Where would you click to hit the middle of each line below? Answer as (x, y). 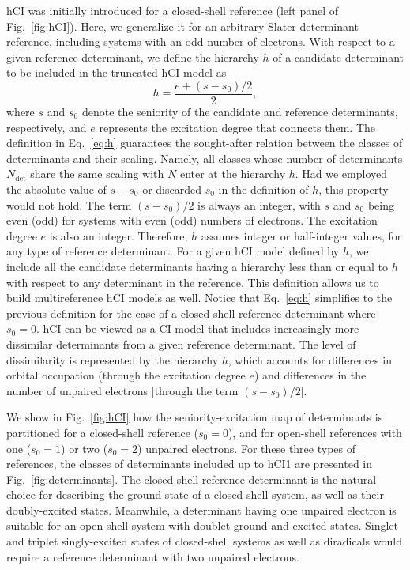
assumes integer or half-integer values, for (301, 235)
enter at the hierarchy (233, 174)
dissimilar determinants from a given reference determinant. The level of (181, 344)
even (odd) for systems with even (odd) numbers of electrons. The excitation (192, 220)
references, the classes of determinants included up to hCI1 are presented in (190, 464)
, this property (354, 189)
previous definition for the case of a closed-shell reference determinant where (191, 313)
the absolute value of (56, 189)
